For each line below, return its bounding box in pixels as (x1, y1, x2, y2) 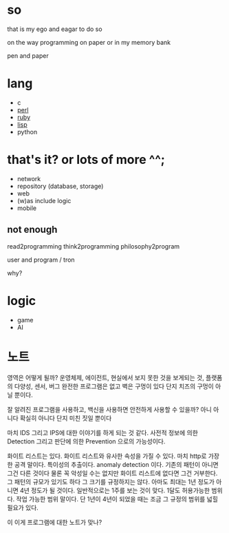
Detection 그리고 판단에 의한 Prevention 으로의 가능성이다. (7, 437, 166, 446)
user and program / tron (7, 255, 75, 264)
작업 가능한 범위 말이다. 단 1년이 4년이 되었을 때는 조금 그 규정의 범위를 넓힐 (16, 494, 219, 503)
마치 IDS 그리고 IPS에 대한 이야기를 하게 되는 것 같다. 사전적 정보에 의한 (7, 428, 198, 437)
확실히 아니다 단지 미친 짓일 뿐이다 (19, 414, 112, 422)
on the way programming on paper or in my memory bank (7, 38, 171, 46)
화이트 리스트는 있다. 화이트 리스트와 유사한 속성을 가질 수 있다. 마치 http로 (7, 452, 207, 460)
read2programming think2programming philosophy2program (7, 242, 180, 250)
